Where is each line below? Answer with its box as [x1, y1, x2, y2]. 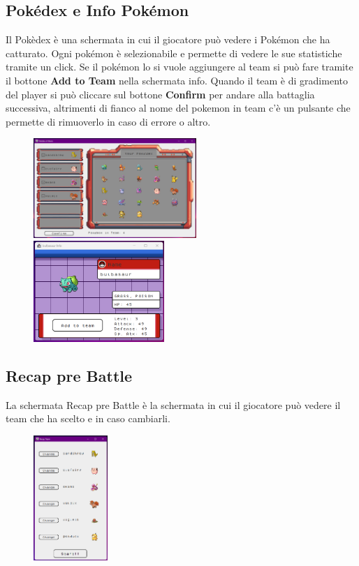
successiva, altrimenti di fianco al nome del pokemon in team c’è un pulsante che [6, 100, 351, 115]
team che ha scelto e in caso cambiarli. [6, 411, 170, 426]
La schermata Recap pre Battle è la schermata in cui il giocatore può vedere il [6, 397, 341, 412]
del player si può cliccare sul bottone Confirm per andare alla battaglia [6, 87, 315, 101]
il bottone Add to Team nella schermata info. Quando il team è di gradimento [6, 73, 348, 87]
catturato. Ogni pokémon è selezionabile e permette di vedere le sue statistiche [6, 45, 342, 60]
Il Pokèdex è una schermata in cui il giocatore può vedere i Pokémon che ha [6, 32, 330, 47]
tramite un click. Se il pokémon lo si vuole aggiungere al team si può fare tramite [6, 59, 353, 74]
